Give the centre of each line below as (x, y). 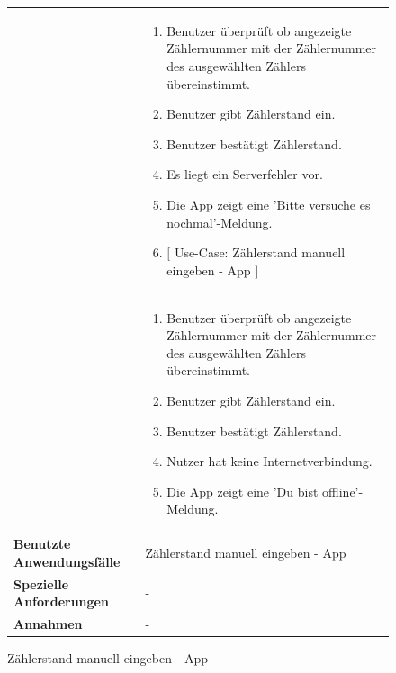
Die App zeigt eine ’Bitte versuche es (269, 204)
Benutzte (42, 544)
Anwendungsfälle (67, 561)
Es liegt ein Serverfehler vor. (245, 174)
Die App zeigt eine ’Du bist (243, 491)
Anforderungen (61, 601)
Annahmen (48, 624)
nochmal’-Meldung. (220, 222)
